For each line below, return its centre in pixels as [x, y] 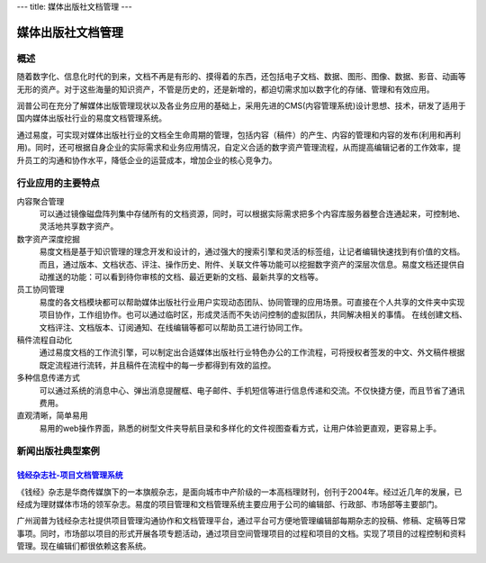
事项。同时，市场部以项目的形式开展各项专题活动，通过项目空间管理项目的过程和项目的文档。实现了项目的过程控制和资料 [241, 533]
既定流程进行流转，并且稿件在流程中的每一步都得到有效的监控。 [157, 365]
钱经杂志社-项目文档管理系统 [70, 475]
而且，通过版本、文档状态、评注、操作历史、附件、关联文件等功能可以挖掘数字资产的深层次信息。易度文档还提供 [248, 264]
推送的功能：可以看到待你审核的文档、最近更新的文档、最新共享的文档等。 [184, 277]
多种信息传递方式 [48, 377]
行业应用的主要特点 [58, 183]
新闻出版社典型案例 [58, 451]
